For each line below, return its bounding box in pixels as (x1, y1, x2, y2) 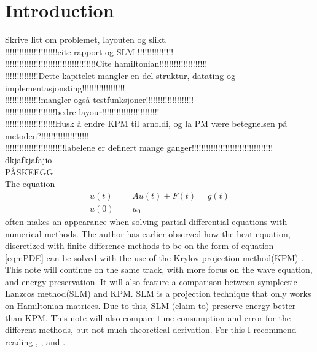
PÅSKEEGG (5, 165, 53, 178)
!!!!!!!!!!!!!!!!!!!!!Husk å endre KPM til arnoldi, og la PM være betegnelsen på (5, 117, 288, 130)
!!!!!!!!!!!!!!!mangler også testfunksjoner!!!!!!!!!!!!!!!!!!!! (5, 93, 194, 106)
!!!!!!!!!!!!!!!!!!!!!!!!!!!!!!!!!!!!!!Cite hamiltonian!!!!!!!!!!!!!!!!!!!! (5, 57, 208, 70)
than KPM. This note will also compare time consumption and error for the (5, 311, 291, 324)
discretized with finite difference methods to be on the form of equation (5, 239, 274, 252)
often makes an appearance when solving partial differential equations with (5, 215, 288, 228)
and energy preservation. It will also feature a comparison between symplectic (5, 275, 297, 288)
